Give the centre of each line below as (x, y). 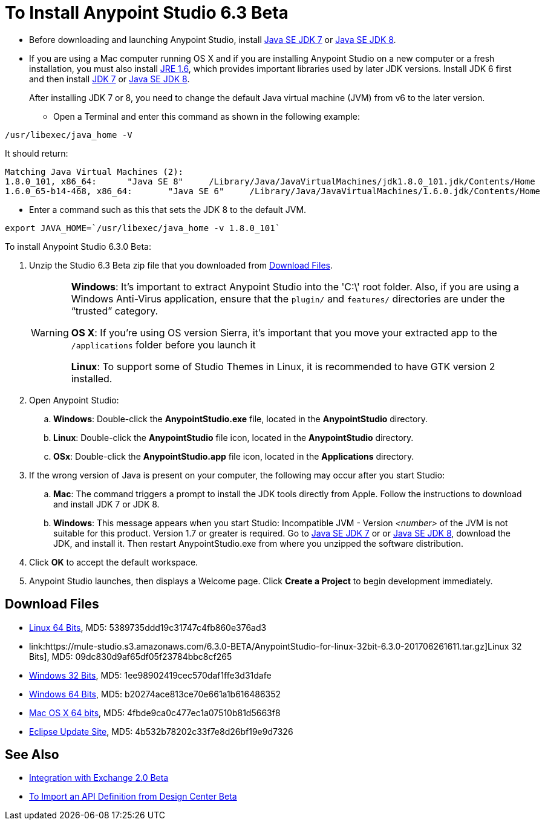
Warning (50, 332)
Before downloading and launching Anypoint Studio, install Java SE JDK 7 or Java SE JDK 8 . (213, 39)
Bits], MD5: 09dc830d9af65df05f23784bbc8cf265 (131, 656)
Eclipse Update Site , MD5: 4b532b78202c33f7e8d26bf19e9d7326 (161, 731)
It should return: (37, 153)
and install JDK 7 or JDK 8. (106, 504)
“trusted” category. (115, 311)
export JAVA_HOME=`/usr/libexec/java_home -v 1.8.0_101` (143, 228)
